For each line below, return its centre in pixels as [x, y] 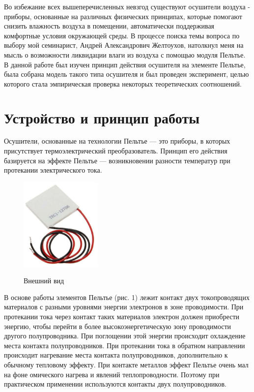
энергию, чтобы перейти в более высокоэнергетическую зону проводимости [118, 326]
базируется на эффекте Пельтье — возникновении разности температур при [117, 160]
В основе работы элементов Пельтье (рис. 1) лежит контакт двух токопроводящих [127, 297]
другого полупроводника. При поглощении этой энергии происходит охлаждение [125, 336]
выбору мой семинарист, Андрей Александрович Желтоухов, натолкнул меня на [124, 45]
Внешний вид [44, 281]
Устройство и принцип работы [102, 117]
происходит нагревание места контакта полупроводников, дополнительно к [116, 355]
